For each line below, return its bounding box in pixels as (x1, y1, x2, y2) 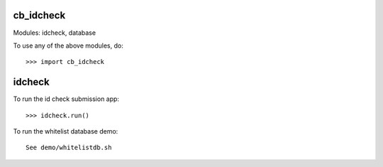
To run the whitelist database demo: (13, 126, 118, 135)
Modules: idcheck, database (13, 28, 96, 37)
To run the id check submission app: (13, 95, 120, 103)
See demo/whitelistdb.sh (26, 144, 112, 152)
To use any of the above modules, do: (13, 41, 123, 50)
